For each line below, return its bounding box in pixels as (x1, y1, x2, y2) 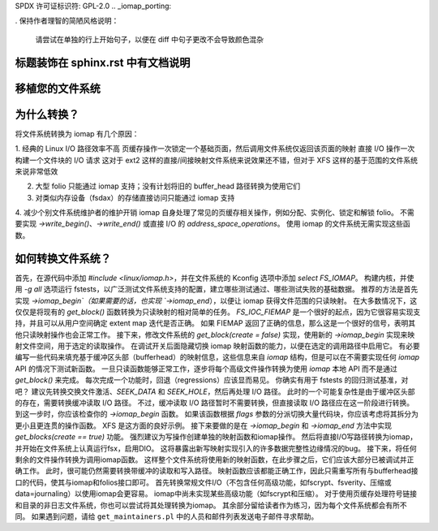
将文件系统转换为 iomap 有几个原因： (15, 128, 140, 138)
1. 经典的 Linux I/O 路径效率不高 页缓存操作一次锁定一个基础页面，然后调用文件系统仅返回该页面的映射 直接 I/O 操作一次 (15, 144, 415, 153)
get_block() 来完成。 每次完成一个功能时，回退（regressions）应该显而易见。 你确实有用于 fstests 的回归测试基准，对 (15, 375, 409, 385)
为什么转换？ (15, 107, 79, 121)
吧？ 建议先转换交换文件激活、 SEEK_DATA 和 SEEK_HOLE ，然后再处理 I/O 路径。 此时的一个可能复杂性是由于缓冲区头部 (15, 386, 415, 396)
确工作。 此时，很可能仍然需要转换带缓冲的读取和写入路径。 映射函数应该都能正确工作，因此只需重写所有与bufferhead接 (15, 466, 419, 476)
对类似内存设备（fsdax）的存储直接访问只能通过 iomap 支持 (35, 192, 235, 202)
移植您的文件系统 (15, 81, 101, 95)
